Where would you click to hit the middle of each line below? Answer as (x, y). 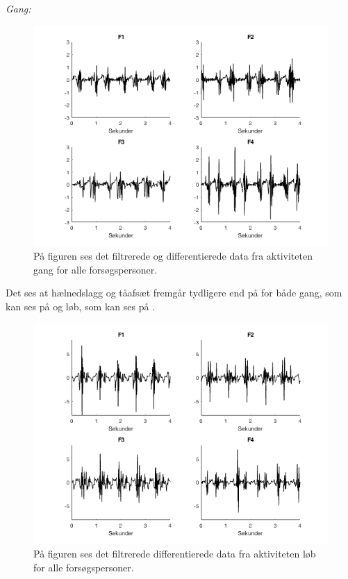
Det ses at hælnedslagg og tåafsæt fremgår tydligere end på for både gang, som (174, 293)
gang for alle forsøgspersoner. (96, 269)
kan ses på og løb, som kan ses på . (81, 306)
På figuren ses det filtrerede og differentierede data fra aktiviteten (173, 256)
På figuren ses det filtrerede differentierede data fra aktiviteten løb (175, 554)
